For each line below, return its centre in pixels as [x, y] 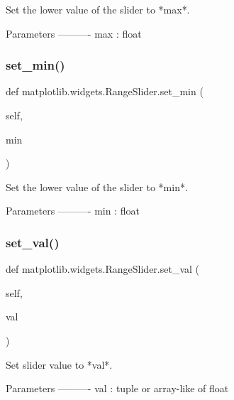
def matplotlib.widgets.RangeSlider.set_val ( [103, 269]
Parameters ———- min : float [73, 211]
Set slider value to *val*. [59, 364]
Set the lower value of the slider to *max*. [98, 9]
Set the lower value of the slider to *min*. [97, 187]
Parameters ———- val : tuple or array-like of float [117, 388]
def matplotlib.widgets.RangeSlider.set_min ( [105, 91]
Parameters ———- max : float [74, 33]
